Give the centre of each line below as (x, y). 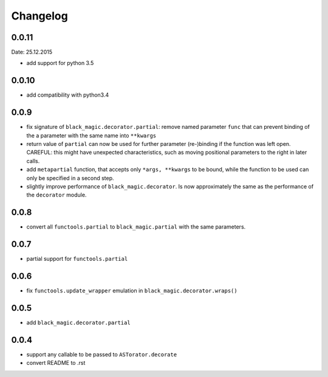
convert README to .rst (56, 363)
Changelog (39, 16)
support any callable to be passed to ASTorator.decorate (102, 354)
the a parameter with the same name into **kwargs (91, 135)
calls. (33, 161)
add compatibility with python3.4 (68, 95)
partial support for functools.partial (77, 259)
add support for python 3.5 (60, 63)
